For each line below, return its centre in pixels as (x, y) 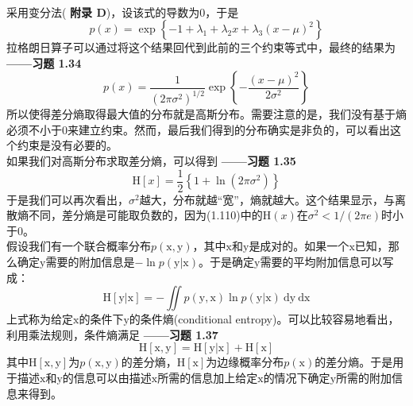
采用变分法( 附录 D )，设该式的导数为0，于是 (123, 12)
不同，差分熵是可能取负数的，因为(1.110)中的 (145, 215)
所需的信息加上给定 (208, 378)
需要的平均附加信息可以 (321, 262)
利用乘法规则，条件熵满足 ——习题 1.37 (112, 334)
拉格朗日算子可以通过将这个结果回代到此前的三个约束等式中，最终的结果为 (201, 47)
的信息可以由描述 (107, 378)
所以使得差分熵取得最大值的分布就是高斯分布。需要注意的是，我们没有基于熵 (206, 114)
